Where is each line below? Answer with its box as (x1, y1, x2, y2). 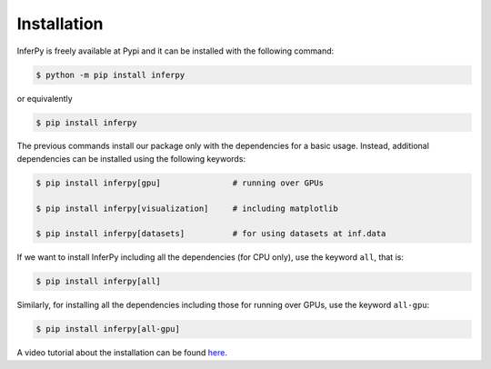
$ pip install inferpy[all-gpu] (35, 324, 181, 334)
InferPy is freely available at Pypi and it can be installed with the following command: (16, 45, 335, 56)
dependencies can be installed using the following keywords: (16, 153, 245, 164)
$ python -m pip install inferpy (35, 69, 185, 80)
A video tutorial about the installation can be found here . (16, 347, 227, 358)
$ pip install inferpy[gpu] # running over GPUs (35, 177, 325, 188)
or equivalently (16, 93, 73, 104)
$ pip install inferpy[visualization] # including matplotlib (35, 203, 338, 214)
